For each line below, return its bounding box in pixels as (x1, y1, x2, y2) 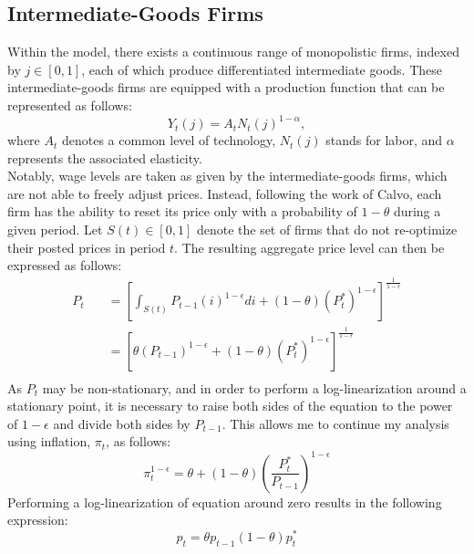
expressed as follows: (7, 256, 122, 275)
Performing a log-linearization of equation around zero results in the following (7, 492, 442, 511)
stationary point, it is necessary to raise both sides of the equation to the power (7, 396, 453, 415)
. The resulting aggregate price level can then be (174, 237, 445, 256)
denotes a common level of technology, (61, 131, 276, 150)
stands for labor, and (325, 131, 443, 150)
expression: (7, 510, 68, 529)
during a (393, 202, 441, 221)
